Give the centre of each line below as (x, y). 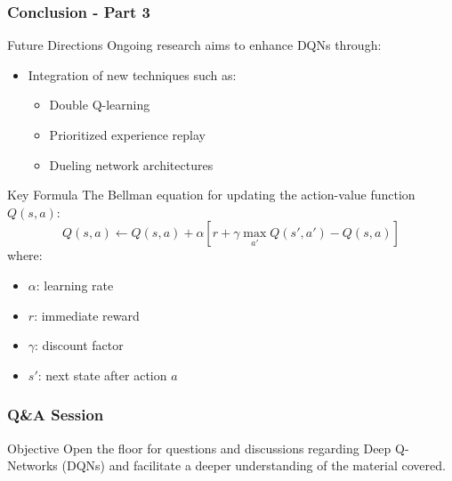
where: (25, 255)
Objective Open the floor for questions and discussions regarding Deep (199, 448)
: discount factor (79, 345)
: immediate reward (87, 315)
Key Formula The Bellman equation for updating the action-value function (211, 195)
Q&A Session (56, 415)
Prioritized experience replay (127, 135)
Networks (32, 465)
